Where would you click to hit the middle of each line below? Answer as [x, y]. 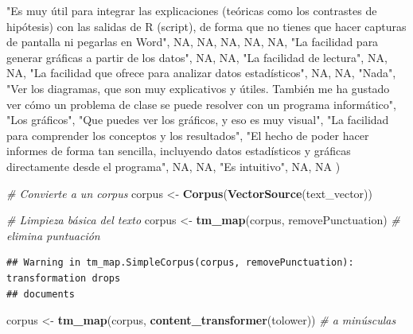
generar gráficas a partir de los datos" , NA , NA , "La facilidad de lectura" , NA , [197, 57]
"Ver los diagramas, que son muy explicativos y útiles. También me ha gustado [198, 88]
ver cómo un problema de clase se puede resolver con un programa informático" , [201, 104]
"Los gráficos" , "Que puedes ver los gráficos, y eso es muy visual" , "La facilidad [198, 120]
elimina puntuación [53, 235]
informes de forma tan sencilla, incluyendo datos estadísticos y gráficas [179, 151]
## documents [41, 294]
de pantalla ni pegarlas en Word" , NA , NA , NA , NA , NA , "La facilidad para [193, 42]
